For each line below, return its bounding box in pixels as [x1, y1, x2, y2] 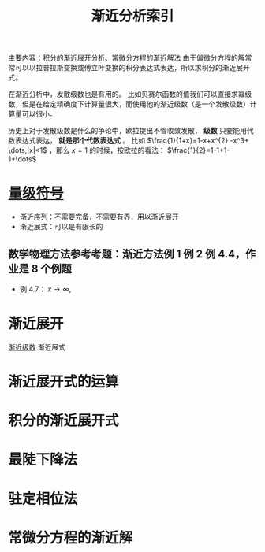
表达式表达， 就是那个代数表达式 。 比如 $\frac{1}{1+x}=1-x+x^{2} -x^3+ [14, 135, 250, 146]
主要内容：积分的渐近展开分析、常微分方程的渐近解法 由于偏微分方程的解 [8, 53, 245, 63]
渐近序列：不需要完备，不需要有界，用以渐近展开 [19, 212, 179, 221]
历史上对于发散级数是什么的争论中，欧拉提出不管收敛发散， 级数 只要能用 [8, 126, 247, 135]
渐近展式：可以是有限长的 [19, 222, 103, 232]
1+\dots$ [8, 154, 37, 164]
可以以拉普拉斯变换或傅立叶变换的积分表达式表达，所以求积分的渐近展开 [14, 63, 250, 72]
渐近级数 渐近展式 [8, 342, 65, 351]
